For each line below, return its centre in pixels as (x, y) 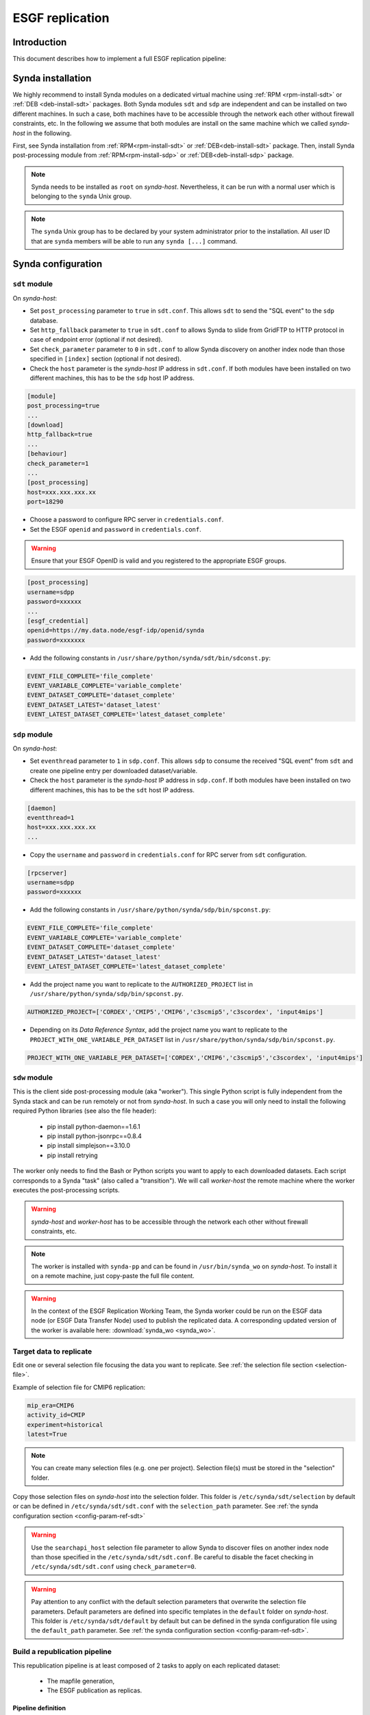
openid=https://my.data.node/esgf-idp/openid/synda (116, 630)
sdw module (33, 1078)
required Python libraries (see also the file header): (85, 1111)
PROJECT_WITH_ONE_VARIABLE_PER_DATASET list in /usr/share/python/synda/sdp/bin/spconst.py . (183, 1039)
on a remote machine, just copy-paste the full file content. (113, 1276)
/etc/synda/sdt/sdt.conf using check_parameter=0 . (114, 1567)
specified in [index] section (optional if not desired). (106, 359)
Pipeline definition (39, 1708)
